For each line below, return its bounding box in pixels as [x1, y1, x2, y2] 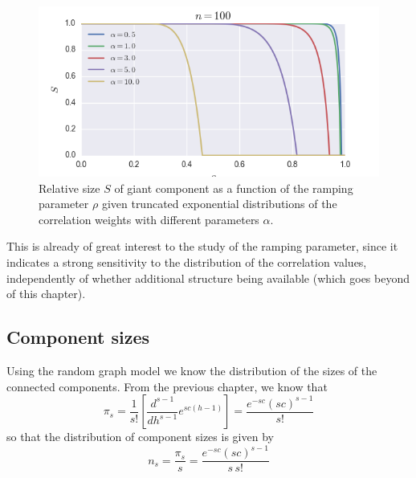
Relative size [39, 179, 100, 196]
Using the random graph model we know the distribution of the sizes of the [6, 362, 377, 378]
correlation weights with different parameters [39, 210, 259, 227]
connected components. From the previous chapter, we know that [6, 378, 328, 394]
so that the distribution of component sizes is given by [6, 428, 274, 445]
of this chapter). [6, 285, 86, 302]
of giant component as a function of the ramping [114, 179, 353, 196]
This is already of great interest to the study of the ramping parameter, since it [6, 238, 398, 255]
